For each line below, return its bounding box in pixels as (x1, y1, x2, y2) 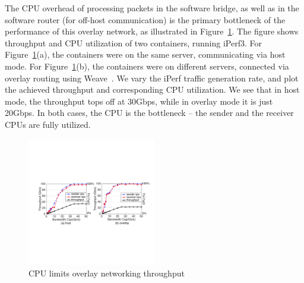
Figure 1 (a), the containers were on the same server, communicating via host (5, 48, 286, 61)
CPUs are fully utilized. (5, 118, 91, 130)
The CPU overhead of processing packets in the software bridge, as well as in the (5, 2, 299, 14)
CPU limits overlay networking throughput (28, 267, 185, 279)
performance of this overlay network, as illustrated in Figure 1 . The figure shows (5, 25, 299, 37)
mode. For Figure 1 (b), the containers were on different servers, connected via (5, 59, 289, 72)
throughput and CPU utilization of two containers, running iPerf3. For (5, 36, 262, 49)
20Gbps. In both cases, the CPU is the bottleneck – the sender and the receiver (5, 106, 294, 119)
